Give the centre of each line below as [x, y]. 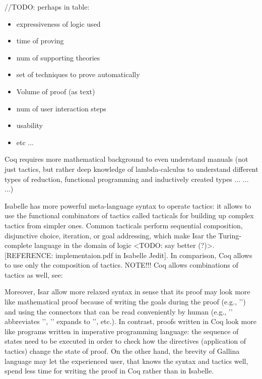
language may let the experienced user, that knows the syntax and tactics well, [126, 361]
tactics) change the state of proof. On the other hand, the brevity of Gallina [122, 351]
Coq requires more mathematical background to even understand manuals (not [126, 159]
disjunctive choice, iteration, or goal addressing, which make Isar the [110, 235]
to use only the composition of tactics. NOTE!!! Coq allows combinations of [121, 265]
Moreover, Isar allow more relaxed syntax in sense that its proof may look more [127, 292]
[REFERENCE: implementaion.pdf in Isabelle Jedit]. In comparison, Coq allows [128, 255]
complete [18, 245]
